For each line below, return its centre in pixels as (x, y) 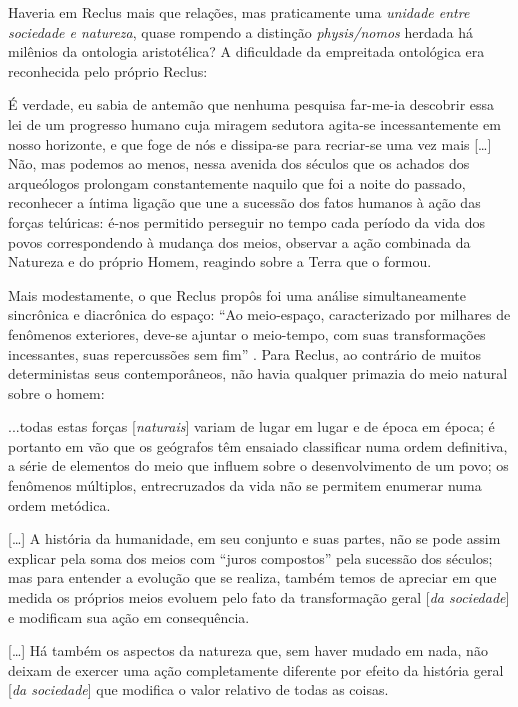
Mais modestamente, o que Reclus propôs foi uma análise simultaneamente (237, 294)
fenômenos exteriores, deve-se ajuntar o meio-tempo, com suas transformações (247, 333)
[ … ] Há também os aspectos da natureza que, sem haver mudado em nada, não (248, 650)
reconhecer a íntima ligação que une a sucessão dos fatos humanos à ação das (244, 202)
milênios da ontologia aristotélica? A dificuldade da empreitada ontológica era (246, 51)
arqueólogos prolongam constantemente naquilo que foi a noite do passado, (237, 182)
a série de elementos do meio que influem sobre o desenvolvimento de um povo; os (258, 465)
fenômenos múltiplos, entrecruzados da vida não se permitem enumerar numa (245, 485)
